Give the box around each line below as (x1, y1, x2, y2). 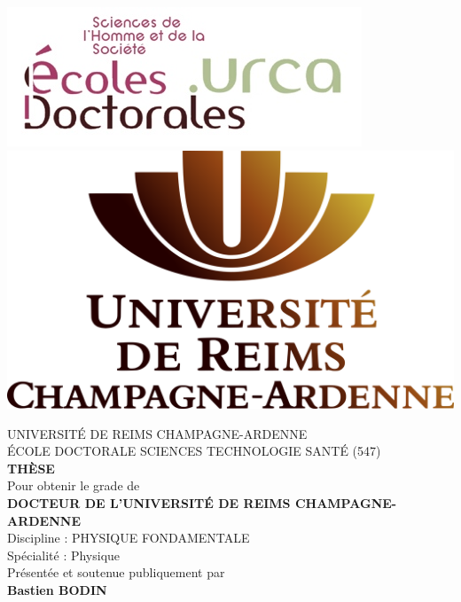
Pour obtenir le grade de (7, 476, 140, 495)
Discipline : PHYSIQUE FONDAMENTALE (7, 528, 250, 547)
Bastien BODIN (7, 580, 107, 598)
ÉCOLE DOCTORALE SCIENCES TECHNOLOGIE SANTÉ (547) (7, 442, 381, 460)
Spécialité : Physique (7, 545, 121, 564)
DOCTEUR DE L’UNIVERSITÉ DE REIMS (7, 493, 291, 512)
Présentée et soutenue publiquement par (7, 563, 225, 582)
